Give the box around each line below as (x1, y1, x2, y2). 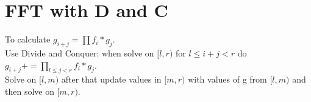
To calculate (5, 33, 51, 46)
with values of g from (188, 73, 267, 86)
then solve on (5, 84, 54, 97)
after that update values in (61, 73, 162, 86)
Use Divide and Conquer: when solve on (5, 46, 154, 59)
